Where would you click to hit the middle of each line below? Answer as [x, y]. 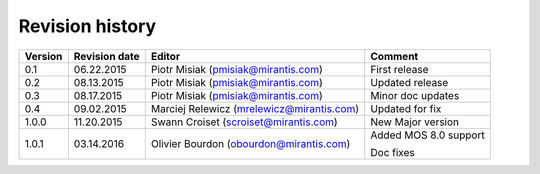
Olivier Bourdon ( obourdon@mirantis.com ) [250, 143]
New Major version [415, 122]
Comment [394, 56]
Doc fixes [392, 152]
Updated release [409, 82]
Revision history [87, 26]
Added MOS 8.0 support [427, 135]
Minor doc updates [415, 95]
